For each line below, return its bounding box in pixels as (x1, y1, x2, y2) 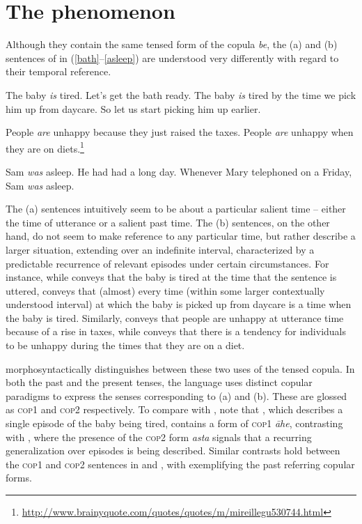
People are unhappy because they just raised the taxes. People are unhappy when (6, 125, 354, 139)
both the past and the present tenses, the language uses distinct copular (6, 375, 313, 390)
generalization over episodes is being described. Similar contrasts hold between (6, 443, 340, 458)
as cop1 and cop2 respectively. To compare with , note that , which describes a (6, 402, 343, 417)
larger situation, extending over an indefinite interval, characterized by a (6, 242, 315, 256)
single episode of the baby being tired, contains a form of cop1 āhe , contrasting (6, 416, 343, 431)
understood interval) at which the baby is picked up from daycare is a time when (6, 297, 352, 311)
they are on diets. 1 (6, 139, 84, 155)
